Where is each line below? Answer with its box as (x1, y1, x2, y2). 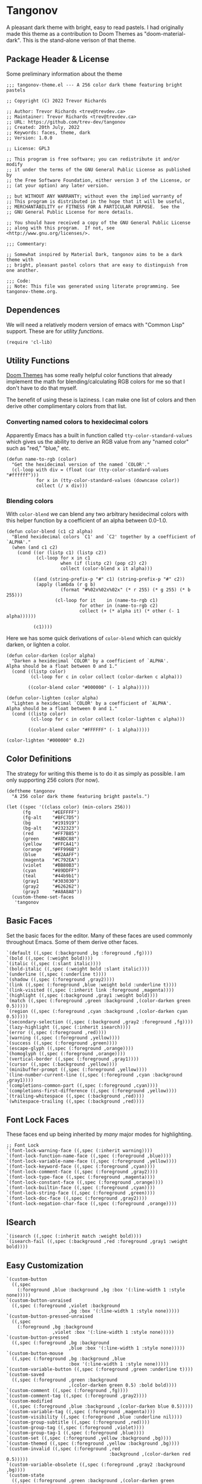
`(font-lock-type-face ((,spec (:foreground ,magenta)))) (6, 1174, 155, 1181)
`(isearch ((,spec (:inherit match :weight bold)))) (6, 1233, 142, 1239)
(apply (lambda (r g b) (36, 581, 96, 587)
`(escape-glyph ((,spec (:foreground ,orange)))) (6, 1045, 134, 1051)
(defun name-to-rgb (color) (6, 456, 77, 462)
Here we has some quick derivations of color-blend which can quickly (6, 634, 181, 642)
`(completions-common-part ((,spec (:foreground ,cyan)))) (6, 1082, 158, 1089)
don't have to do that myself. (6, 384, 77, 392)
